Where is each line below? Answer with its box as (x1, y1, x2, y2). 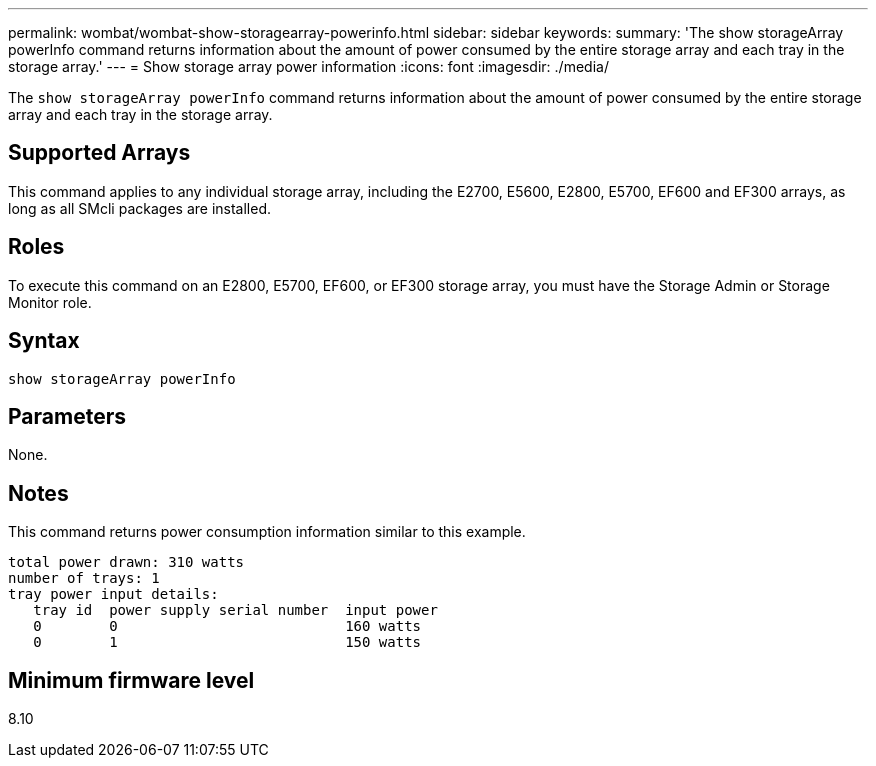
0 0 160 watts (33, 618, 422, 635)
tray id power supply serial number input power (33, 602, 438, 619)
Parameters (8, 403, 126, 429)
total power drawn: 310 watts (8, 554, 245, 571)
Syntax (8, 328, 80, 354)
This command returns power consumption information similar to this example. (8, 523, 526, 541)
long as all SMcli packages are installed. (8, 199, 271, 217)
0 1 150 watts (33, 634, 422, 651)
